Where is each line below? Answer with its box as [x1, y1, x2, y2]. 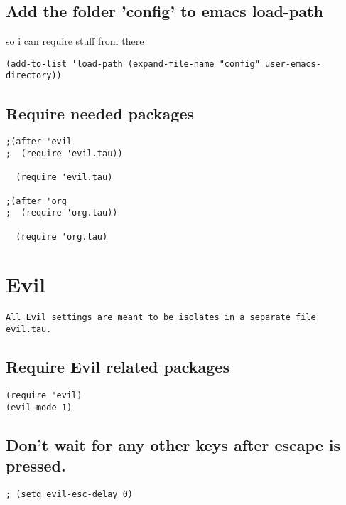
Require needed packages [6, 102, 194, 124]
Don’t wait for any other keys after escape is [6, 433, 340, 455]
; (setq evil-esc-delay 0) [6, 489, 133, 499]
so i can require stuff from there [6, 33, 144, 48]
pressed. [6, 454, 66, 476]
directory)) [6, 70, 62, 81]
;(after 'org [6, 196, 67, 206]
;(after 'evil [6, 137, 72, 147]
